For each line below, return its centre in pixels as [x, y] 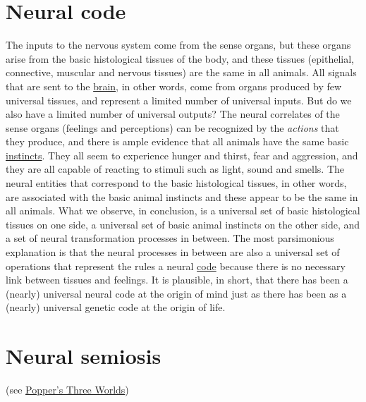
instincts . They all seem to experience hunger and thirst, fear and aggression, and [182, 155]
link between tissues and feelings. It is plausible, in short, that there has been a [177, 280]
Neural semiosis [84, 356]
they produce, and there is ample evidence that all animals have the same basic [177, 141]
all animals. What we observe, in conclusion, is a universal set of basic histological [183, 211]
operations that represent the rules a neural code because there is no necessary [176, 266]
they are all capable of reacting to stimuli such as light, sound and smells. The [175, 169]
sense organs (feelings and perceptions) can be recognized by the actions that [172, 127]
